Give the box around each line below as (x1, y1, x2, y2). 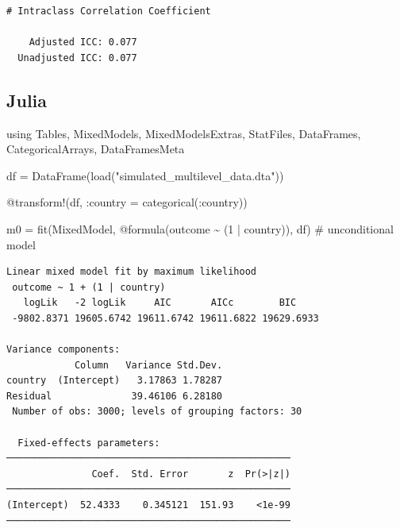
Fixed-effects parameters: (17, 437, 160, 449)
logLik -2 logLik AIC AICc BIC (23, 297, 297, 309)
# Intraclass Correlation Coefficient (6, 6, 211, 17)
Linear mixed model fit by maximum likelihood (6, 266, 256, 278)
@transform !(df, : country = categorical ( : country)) (6, 194, 248, 210)
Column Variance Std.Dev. (74, 359, 223, 371)
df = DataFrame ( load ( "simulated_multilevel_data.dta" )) (6, 167, 284, 183)
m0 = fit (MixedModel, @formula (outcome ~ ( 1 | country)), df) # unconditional (6, 220, 394, 237)
